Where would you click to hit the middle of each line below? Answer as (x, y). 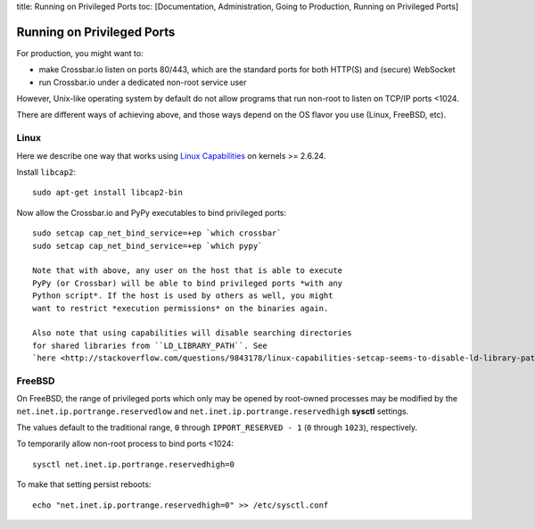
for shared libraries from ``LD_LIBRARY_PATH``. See (150, 345)
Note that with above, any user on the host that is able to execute (188, 271)
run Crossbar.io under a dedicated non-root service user (143, 82)
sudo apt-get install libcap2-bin (107, 193)
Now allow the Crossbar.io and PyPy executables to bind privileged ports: (152, 212)
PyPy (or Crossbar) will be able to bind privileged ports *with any (188, 283)
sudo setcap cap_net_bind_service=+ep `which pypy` (148, 246)
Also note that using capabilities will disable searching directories (192, 333)
